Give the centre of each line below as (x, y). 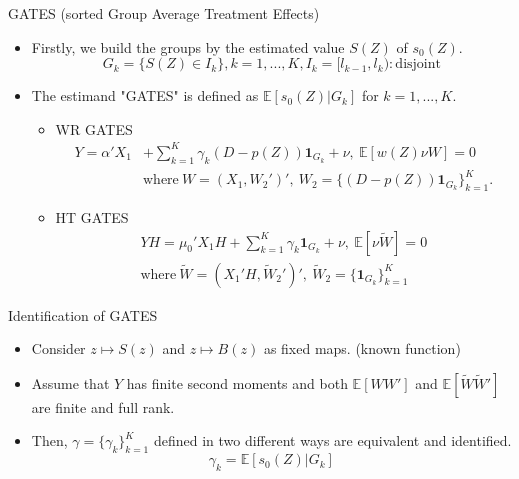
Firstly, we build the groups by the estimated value (188, 46)
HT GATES (92, 217)
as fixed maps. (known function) (362, 348)
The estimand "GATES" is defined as (145, 95)
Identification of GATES (83, 314)
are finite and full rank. (103, 406)
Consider (58, 348)
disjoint (418, 64)
